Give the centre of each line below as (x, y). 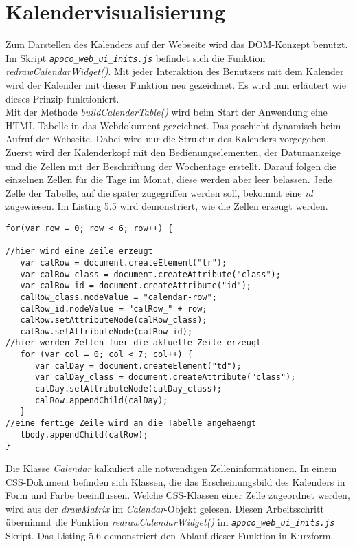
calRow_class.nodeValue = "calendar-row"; (118, 297)
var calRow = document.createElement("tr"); (124, 262)
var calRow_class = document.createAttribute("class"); (150, 274)
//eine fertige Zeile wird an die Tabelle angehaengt (131, 423)
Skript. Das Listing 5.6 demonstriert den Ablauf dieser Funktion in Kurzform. (170, 536)
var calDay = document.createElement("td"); (138, 366)
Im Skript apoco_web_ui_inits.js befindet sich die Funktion (136, 57)
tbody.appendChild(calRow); (84, 435)
